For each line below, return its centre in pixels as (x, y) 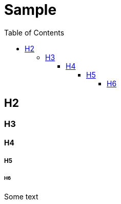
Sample (31, 10)
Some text (21, 197)
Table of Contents (34, 32)
